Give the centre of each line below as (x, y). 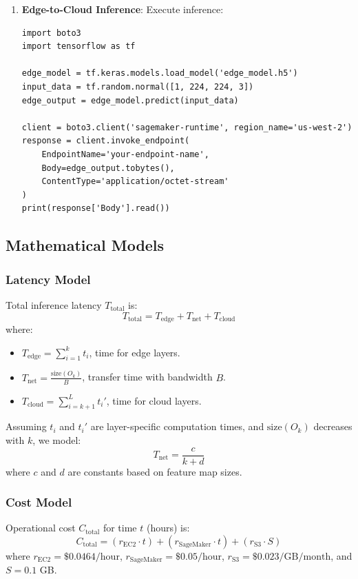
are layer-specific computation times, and (177, 426)
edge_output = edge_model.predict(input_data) (130, 100)
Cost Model (39, 502)
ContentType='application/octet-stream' (135, 182)
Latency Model (48, 279)
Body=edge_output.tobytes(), (108, 168)
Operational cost (41, 528)
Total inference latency (54, 304)
